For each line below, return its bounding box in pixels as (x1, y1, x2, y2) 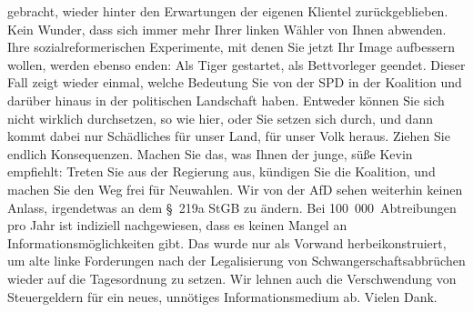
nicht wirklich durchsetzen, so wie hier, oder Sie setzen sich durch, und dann (7, 108, 433, 127)
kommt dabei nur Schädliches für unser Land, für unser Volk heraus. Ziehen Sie (7, 126, 450, 146)
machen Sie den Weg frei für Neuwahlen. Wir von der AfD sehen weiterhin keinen (7, 179, 463, 198)
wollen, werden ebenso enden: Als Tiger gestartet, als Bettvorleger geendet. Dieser (7, 55, 466, 74)
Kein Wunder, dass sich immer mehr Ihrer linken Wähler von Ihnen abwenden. (7, 19, 447, 38)
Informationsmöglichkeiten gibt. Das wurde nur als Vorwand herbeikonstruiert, (7, 233, 447, 252)
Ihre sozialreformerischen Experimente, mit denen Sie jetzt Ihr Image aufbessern (7, 37, 455, 56)
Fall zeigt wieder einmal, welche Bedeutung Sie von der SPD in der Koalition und (7, 73, 462, 92)
